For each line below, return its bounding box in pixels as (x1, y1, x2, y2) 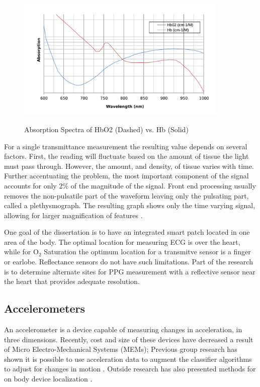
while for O (4, 246, 39, 257)
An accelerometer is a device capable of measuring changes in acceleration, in (4, 324, 242, 335)
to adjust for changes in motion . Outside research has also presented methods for (4, 363, 256, 374)
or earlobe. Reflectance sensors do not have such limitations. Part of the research (4, 256, 253, 267)
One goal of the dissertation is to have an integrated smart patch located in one (4, 227, 250, 237)
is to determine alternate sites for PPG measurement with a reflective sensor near (4, 266, 255, 276)
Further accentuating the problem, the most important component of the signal (4, 170, 249, 181)
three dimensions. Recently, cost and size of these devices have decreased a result (4, 334, 253, 344)
